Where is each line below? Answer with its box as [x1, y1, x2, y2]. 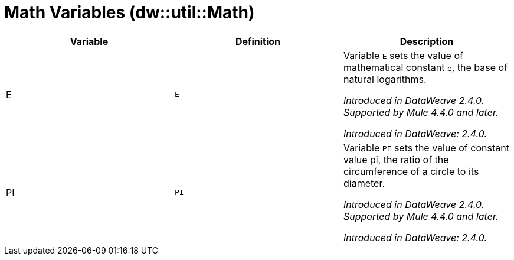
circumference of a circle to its [343, 165, 479, 177]
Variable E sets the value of [343, 49, 463, 61]
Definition [235, 35, 281, 47]
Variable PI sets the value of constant [343, 141, 509, 154]
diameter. [343, 177, 385, 189]
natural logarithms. [343, 73, 427, 85]
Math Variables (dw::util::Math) [4, 2, 255, 22]
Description [400, 35, 454, 47]
